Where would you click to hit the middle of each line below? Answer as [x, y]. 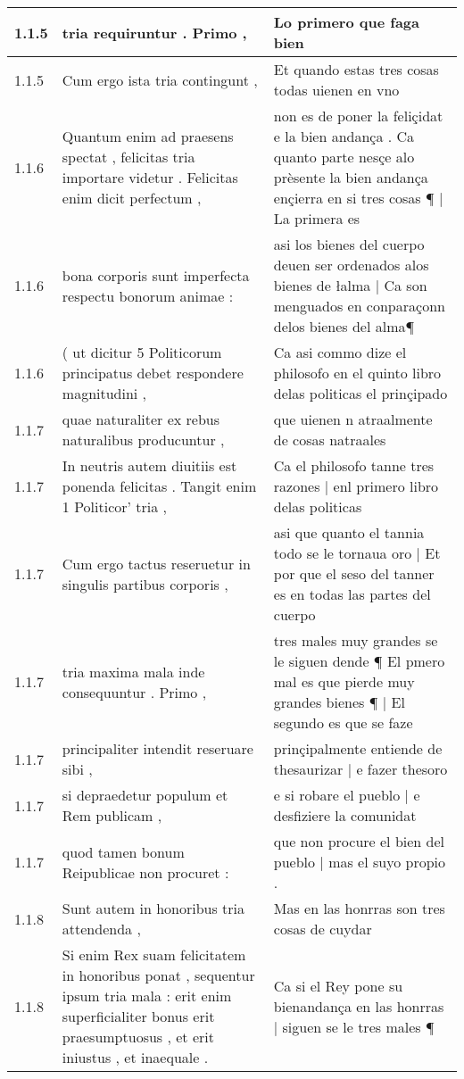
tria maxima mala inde [133, 671]
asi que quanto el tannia [349, 532]
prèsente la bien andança [351, 177]
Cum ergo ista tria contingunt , [160, 79]
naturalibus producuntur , [143, 440]
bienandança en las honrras [359, 1006]
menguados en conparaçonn [359, 306]
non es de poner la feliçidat [358, 116]
